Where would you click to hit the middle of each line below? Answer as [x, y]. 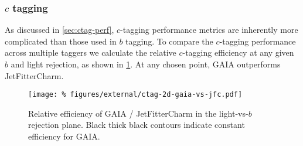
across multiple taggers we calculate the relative [91, 52]
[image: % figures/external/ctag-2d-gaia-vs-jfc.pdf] [135, 95]
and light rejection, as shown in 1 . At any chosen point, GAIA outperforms [146, 64]
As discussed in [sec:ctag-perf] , [59, 30]
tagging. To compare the [169, 41]
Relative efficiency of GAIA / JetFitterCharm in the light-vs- [138, 113]
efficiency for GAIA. [64, 136]
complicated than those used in [61, 41]
